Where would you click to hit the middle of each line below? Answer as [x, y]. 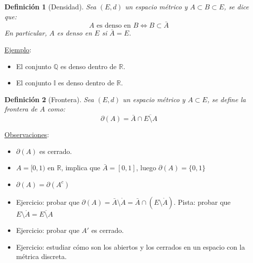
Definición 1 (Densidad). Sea [50, 6]
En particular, [26, 33]
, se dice [236, 6]
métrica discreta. [41, 256]
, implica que [81, 168]
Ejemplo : [18, 49]
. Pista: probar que [202, 202]
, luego [146, 168]
